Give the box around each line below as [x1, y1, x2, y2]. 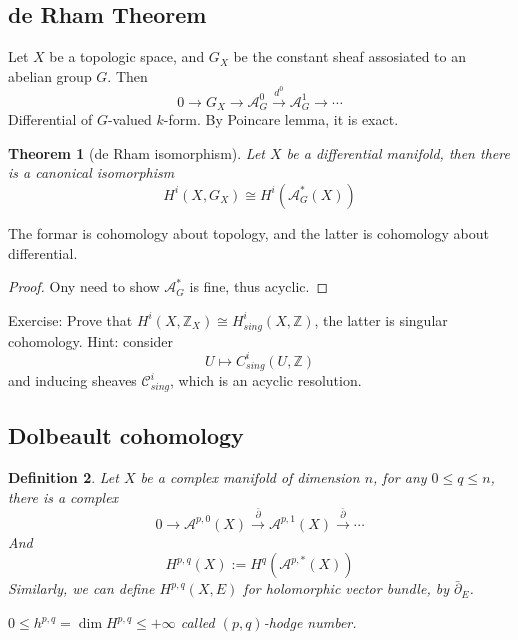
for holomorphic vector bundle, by [243, 578, 449, 599]
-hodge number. [263, 612, 357, 632]
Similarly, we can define [8, 578, 155, 599]
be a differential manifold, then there [286, 142, 510, 163]
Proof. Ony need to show [8, 276, 160, 297]
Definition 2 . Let [8, 467, 119, 488]
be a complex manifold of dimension [140, 467, 360, 488]
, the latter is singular [314, 309, 448, 330]
